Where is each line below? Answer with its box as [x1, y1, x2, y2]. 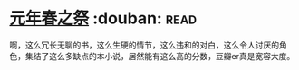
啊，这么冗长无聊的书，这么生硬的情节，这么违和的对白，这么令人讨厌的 [9, 39, 279, 50]
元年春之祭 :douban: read [9, 8, 198, 29]
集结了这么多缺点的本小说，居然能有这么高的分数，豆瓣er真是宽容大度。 [24, 50, 295, 61]
